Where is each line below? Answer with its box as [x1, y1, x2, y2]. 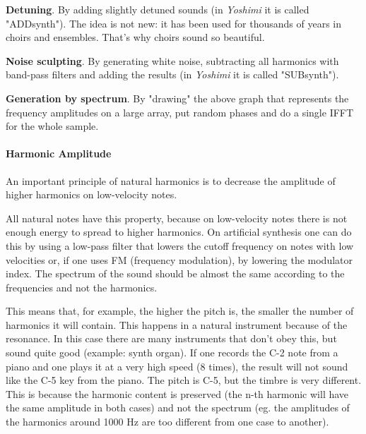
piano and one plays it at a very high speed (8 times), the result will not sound [6, 358, 348, 373]
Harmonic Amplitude [6, 146, 112, 161]
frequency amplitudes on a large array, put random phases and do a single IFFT [6, 104, 354, 119]
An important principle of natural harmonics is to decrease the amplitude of [6, 173, 336, 188]
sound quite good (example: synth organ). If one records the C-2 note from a [6, 345, 338, 360]
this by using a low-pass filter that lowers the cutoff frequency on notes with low [6, 238, 354, 253]
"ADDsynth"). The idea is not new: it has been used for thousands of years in [6, 16, 342, 30]
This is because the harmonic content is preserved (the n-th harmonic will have [6, 386, 349, 401]
